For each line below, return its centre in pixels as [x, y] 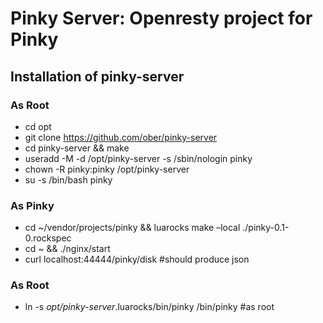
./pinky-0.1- [266, 228]
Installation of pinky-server [97, 76]
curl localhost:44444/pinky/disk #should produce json [137, 259]
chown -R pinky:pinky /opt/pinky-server [107, 169]
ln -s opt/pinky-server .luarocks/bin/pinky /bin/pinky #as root [149, 307]
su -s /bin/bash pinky [68, 179]
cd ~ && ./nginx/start [67, 249]
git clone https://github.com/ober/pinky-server [121, 137]
